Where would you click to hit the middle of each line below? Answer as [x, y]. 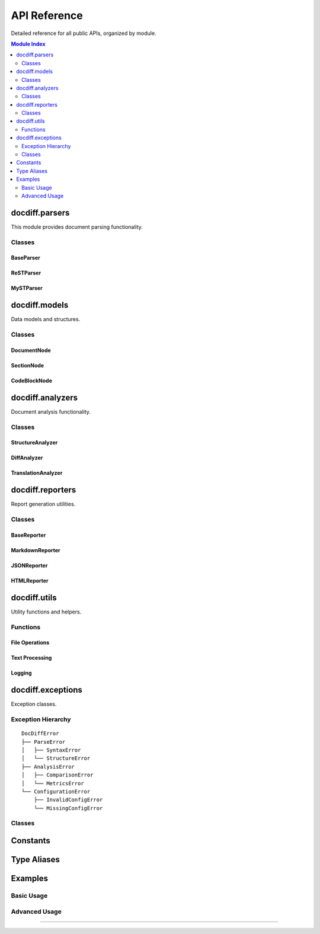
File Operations [30, 642]
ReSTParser [26, 273]
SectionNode [28, 365]
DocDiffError [40, 734]
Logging [21, 673]
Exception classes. [34, 704]
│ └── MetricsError [53, 783]
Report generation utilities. [43, 504]
